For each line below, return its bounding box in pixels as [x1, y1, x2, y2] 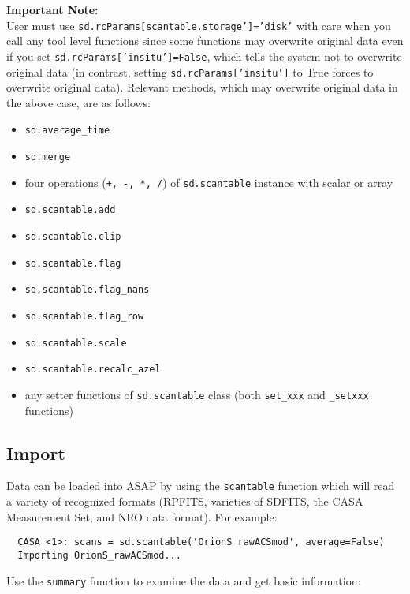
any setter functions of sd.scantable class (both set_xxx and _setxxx [24, 386, 369, 402]
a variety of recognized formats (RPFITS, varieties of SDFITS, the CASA [6, 493, 363, 510]
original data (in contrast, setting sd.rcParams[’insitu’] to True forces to [6, 63, 374, 80]
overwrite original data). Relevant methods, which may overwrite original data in [6, 79, 398, 95]
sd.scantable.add [24, 204, 116, 216]
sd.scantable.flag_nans [24, 284, 150, 296]
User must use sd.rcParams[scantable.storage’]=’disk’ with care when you [6, 17, 391, 33]
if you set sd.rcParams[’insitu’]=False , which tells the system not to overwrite [6, 47, 402, 64]
